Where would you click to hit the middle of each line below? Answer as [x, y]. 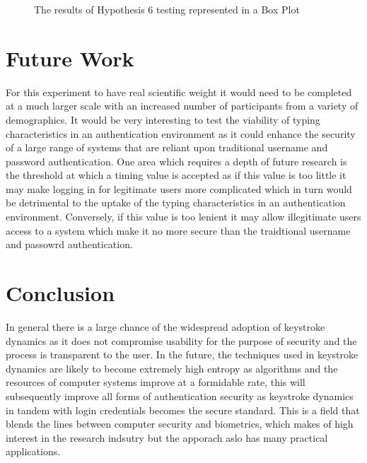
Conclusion [60, 293]
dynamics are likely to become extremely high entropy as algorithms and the [172, 368]
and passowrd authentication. [69, 244]
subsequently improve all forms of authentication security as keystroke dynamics [180, 395]
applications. [33, 451]
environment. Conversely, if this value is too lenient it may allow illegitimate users [183, 217]
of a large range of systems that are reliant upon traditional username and [167, 147]
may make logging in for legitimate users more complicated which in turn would [179, 188]
